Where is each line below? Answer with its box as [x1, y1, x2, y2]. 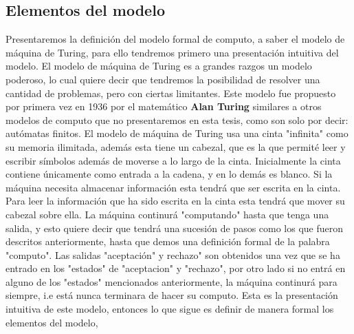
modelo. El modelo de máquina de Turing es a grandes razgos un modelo [5, 59, 312, 73]
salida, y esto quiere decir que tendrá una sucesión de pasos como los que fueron [5, 220, 344, 235]
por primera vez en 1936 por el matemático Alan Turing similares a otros [5, 99, 322, 114]
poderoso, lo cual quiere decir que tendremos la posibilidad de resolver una [5, 72, 320, 86]
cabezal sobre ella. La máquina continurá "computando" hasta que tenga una [5, 207, 329, 221]
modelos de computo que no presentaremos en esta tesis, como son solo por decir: [5, 112, 349, 127]
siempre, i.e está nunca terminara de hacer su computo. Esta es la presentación [5, 288, 338, 302]
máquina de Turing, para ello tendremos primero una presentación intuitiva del [5, 45, 339, 59]
